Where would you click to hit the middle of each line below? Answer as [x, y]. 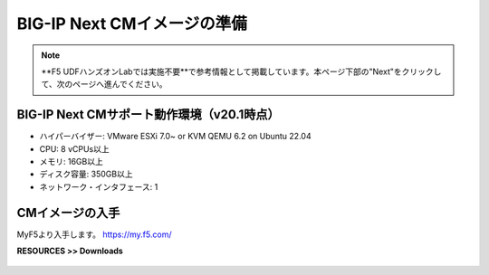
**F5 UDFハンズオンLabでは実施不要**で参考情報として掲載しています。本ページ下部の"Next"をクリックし [241, 71]
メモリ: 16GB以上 [71, 162]
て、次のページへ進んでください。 [104, 84]
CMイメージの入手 [68, 213]
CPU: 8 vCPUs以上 [74, 148]
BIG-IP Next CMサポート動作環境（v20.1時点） [148, 114]
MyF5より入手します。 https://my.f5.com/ [94, 234]
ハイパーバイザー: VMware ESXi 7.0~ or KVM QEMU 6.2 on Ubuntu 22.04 [175, 137]
